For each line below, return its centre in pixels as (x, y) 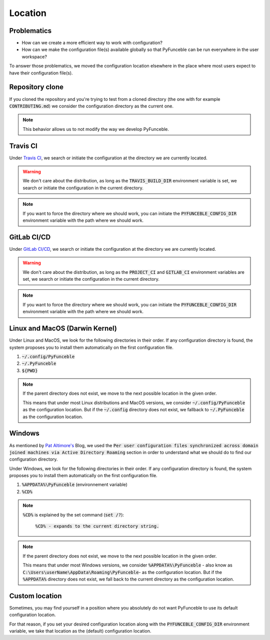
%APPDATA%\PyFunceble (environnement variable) (74, 485)
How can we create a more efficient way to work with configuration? (92, 43)
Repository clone (36, 87)
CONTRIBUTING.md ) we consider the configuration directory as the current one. (91, 106)
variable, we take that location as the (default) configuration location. (80, 631)
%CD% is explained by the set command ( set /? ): (73, 515)
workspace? (34, 56)
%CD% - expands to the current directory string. (97, 526)
